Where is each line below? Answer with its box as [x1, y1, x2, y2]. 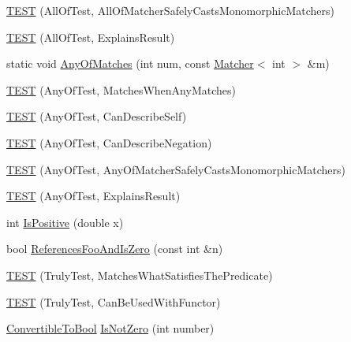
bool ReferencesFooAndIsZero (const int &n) [6, 240, 223, 257]
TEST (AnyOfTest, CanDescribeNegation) [6, 134, 212, 151]
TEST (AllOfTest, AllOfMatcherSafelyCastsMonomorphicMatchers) [6, 2, 335, 18]
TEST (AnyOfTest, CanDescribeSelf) [6, 108, 187, 125]
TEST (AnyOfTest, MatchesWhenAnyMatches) [6, 81, 236, 98]
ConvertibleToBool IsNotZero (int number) [6, 320, 215, 336]
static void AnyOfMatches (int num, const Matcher [6, 55, 254, 72]
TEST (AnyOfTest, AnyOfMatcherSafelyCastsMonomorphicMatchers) [6, 161, 346, 177]
